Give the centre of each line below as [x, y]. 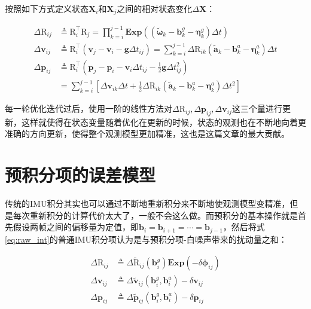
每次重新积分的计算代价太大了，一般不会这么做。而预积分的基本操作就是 [155, 215]
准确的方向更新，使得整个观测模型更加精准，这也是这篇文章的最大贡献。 [147, 134]
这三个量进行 [257, 108]
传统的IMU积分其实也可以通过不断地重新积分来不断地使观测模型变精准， [147, 204]
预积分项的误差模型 [80, 175]
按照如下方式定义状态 [47, 8]
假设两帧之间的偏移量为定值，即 [76, 227]
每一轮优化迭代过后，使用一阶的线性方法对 [89, 108]
